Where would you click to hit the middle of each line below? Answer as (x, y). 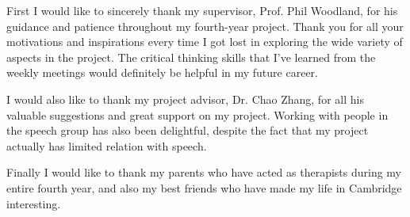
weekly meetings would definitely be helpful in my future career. (162, 72)
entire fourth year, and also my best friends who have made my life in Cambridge (204, 187)
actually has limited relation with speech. (107, 145)
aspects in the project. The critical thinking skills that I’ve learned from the (191, 57)
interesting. (34, 203)
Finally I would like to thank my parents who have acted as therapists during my (204, 172)
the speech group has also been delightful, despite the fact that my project (188, 130)
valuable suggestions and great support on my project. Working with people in (197, 114)
